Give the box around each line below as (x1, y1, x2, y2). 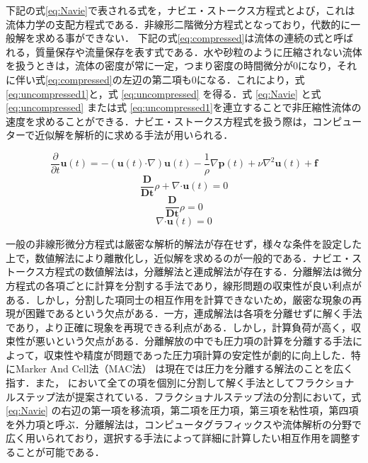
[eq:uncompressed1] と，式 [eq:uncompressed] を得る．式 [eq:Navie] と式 (6, 86, 321, 101)
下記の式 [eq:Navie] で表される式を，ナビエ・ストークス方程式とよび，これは (6, 3, 355, 17)
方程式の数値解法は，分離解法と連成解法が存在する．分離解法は (45, 264, 343, 279)
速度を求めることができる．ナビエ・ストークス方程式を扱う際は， (6, 113, 313, 128)
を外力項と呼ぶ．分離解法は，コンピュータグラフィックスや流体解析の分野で (6, 416, 362, 431)
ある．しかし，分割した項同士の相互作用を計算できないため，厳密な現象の (6, 292, 352, 307)
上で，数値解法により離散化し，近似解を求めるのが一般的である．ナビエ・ (6, 250, 352, 265)
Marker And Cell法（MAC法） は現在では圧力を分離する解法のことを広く (15, 361, 354, 376)
